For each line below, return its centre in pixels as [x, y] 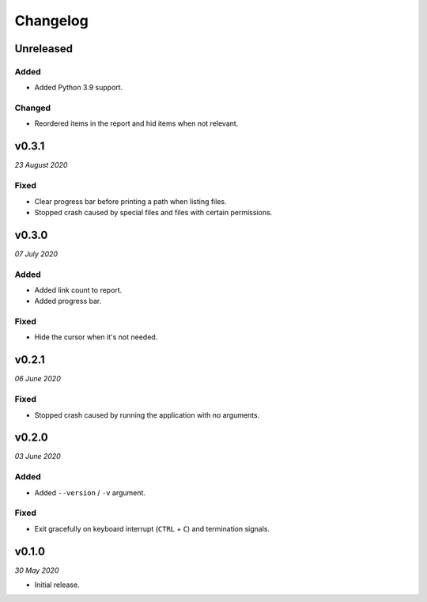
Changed [33, 108]
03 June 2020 [38, 456]
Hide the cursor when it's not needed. [96, 337]
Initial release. [57, 585]
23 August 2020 [41, 165]
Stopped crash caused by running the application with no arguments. [147, 415]
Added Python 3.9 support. [79, 88]
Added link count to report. [78, 290]
